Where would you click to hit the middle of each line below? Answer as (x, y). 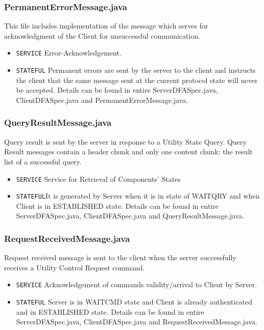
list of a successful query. (43, 161)
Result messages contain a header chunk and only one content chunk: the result (128, 152)
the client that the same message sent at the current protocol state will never (137, 80)
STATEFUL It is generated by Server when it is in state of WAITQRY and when (138, 196)
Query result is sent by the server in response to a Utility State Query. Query (125, 141)
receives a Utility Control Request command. (75, 267)
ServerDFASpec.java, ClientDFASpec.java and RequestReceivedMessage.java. (137, 322)
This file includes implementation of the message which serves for (106, 26)
